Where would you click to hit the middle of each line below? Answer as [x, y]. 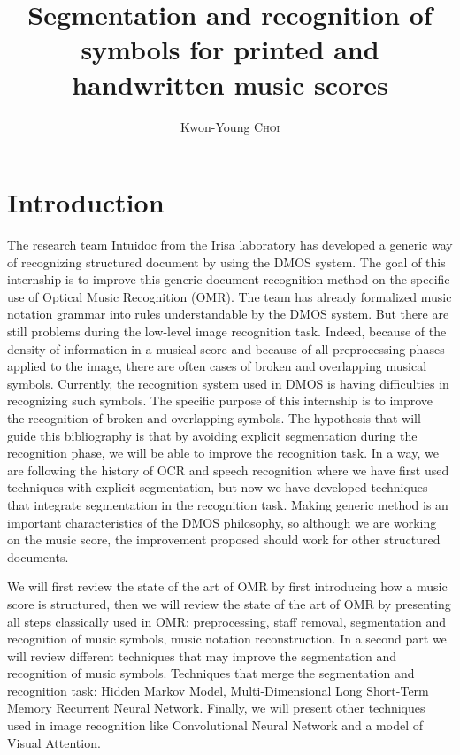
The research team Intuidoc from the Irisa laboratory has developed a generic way [230, 245]
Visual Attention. [54, 742]
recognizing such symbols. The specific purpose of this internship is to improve [220, 401]
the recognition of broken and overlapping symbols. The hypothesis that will [214, 417]
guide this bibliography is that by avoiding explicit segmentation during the [212, 435]
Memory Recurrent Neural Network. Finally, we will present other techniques [216, 708]
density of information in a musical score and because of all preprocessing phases [226, 348]
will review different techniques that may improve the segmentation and [202, 655]
